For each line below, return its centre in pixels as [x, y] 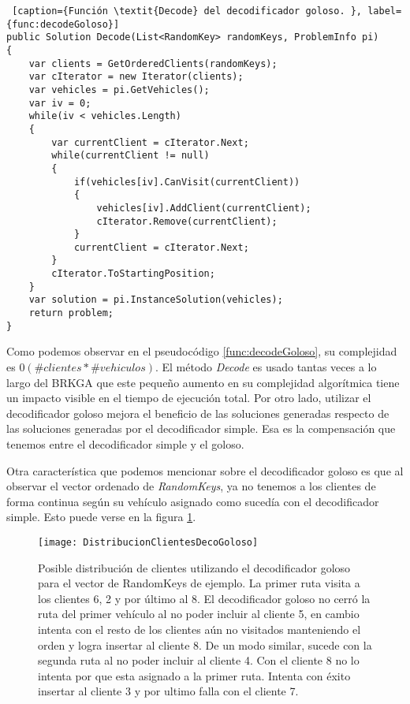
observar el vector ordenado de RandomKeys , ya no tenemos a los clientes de [191, 486]
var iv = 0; [60, 103]
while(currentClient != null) [130, 156]
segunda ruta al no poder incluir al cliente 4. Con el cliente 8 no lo [199, 660]
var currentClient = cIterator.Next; [150, 142]
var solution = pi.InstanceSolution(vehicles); [156, 300]
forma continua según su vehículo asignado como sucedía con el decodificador [193, 501]
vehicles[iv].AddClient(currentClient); [204, 208]
